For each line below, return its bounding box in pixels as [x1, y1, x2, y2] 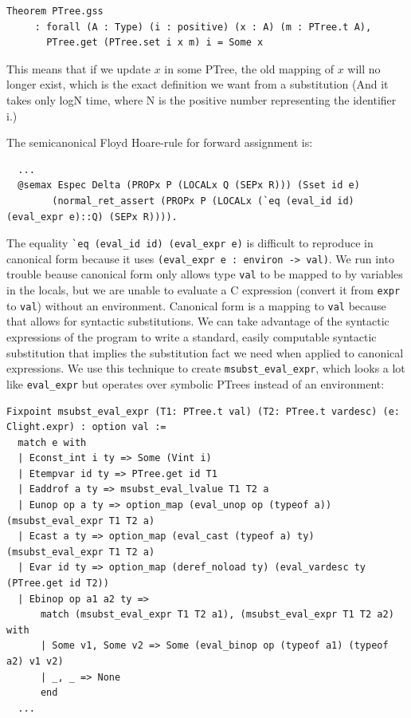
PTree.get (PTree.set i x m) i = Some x [46, 37, 264, 49]
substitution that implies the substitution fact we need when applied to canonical [6, 344, 404, 361]
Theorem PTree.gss [6, 6, 104, 17]
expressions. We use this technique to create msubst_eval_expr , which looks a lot [6, 360, 405, 377]
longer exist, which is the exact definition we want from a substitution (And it [6, 76, 389, 93]
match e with [18, 436, 87, 448]
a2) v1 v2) [6, 656, 64, 667]
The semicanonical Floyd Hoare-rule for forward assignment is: [6, 134, 313, 151]
